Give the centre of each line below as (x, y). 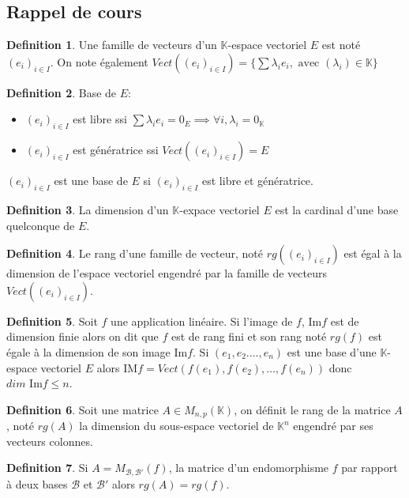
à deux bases (37, 483)
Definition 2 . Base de (62, 92)
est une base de (91, 181)
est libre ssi (100, 119)
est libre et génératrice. (258, 181)
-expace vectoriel (220, 209)
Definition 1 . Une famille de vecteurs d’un (112, 45)
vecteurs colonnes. (50, 441)
